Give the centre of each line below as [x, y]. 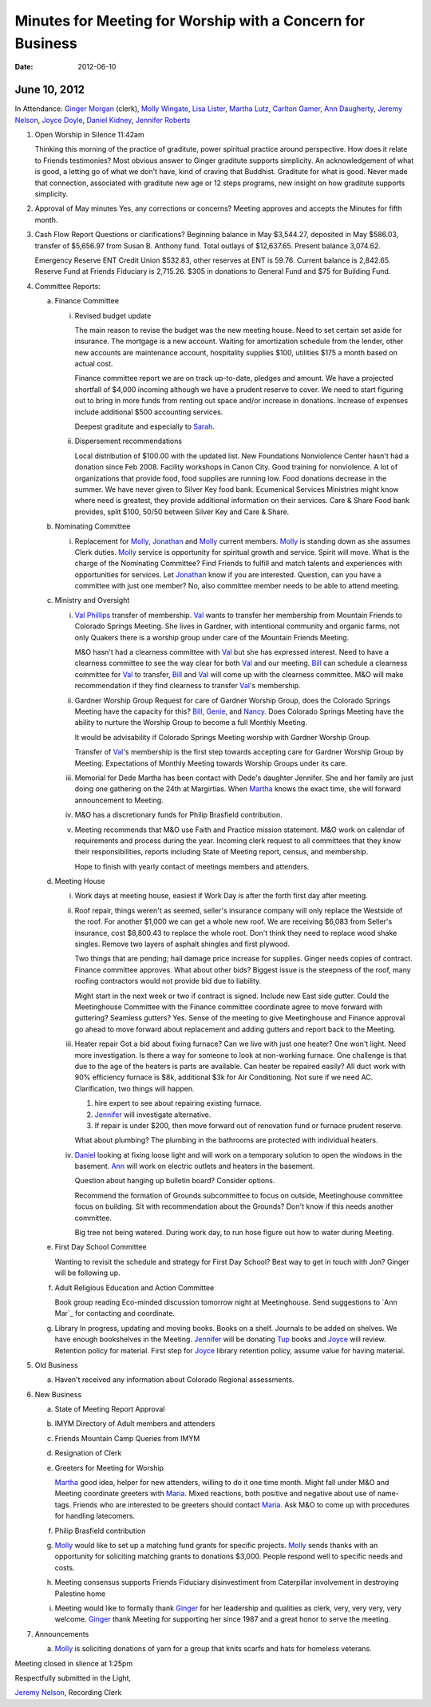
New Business [58, 1394]
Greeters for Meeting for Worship [109, 1467]
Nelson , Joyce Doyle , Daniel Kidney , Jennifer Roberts [103, 120]
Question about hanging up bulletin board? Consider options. [175, 1181]
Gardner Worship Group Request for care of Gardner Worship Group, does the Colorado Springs [233, 700]
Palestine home [80, 1594]
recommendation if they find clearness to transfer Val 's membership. [188, 686]
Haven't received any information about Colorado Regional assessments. [174, 1380]
